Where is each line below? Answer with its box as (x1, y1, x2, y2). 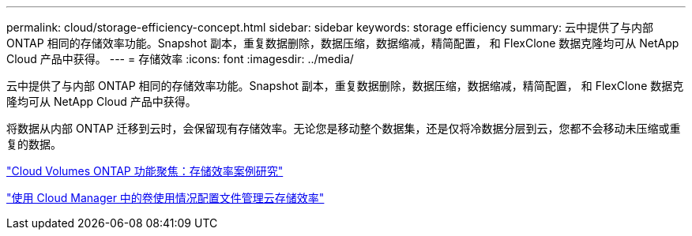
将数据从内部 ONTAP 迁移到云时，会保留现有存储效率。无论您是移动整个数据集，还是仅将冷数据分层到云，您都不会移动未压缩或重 (6, 122, 681, 135)
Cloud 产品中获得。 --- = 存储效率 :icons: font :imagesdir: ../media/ (6, 52, 354, 66)
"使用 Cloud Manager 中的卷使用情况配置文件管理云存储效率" (6, 191, 325, 204)
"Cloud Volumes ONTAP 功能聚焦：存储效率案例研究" (6, 164, 284, 178)
